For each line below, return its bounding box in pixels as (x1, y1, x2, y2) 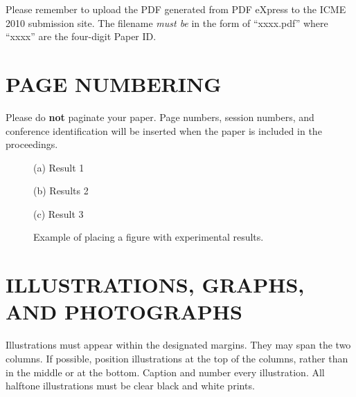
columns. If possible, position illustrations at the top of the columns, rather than (6, 351, 348, 365)
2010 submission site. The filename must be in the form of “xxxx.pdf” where (6, 15, 328, 30)
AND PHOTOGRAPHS (6, 297, 242, 326)
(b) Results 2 (33, 183, 89, 198)
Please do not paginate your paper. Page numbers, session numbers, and (6, 109, 314, 124)
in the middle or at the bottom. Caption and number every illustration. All (6, 364, 325, 379)
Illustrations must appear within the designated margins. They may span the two (6, 338, 351, 352)
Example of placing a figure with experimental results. (33, 230, 264, 244)
